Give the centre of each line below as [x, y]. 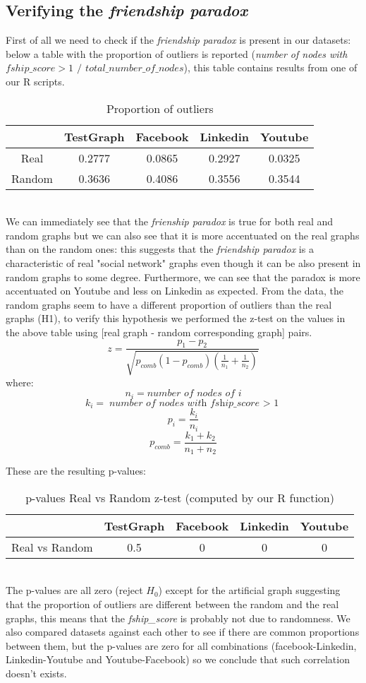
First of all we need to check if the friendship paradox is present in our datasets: [178, 40]
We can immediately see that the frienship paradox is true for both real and [170, 221]
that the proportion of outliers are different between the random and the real [172, 604]
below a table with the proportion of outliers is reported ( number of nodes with [177, 53]
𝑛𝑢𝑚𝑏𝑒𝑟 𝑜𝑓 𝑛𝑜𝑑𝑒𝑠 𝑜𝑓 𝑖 [194, 394]
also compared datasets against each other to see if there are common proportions [183, 632]
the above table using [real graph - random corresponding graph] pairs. [159, 332]
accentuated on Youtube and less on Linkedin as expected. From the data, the [175, 291]
